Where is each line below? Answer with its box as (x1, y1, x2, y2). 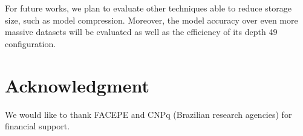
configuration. (5, 37, 56, 50)
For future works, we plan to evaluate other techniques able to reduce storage (5, 2, 292, 14)
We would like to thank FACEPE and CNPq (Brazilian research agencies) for (5, 108, 292, 120)
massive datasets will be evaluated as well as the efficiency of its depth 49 (5, 25, 278, 38)
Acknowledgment (5, 73, 149, 97)
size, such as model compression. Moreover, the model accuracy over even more (5, 13, 298, 26)
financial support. (5, 120, 70, 132)
